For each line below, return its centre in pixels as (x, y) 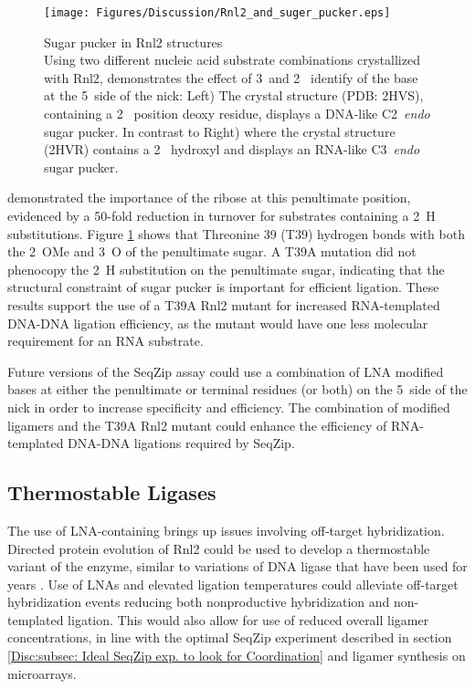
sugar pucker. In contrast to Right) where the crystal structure (220, 131)
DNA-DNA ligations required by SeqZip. (181, 443)
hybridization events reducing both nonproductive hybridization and (199, 602)
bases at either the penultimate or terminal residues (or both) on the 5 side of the (237, 389)
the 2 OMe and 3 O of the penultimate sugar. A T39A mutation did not (212, 251)
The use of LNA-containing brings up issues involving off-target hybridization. (226, 530)
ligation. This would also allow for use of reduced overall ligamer (248, 619)
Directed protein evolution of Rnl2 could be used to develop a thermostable (219, 548)
